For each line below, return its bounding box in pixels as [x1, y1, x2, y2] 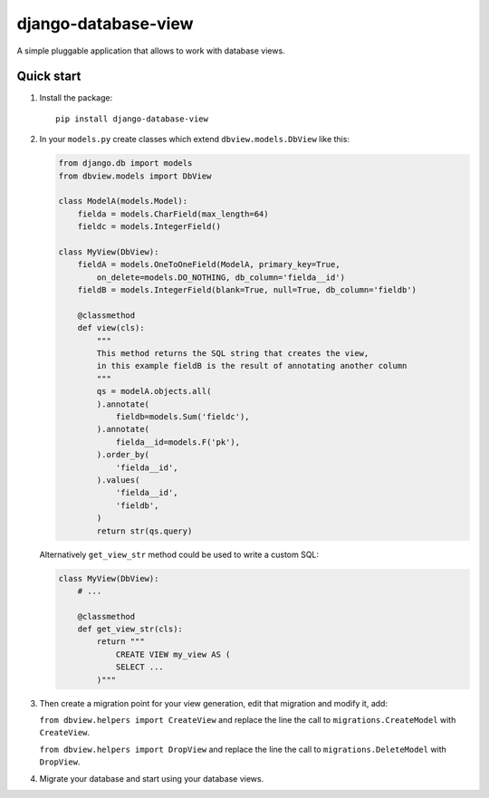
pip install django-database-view [55, 113, 208, 124]
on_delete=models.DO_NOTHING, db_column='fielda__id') [96, 272, 346, 283]
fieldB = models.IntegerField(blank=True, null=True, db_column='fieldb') [77, 285, 417, 295]
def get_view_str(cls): [77, 624, 183, 634]
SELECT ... [115, 662, 165, 672]
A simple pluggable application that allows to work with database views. [16, 45, 285, 56]
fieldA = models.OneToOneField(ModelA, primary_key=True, [77, 259, 340, 270]
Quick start [16, 69, 81, 84]
